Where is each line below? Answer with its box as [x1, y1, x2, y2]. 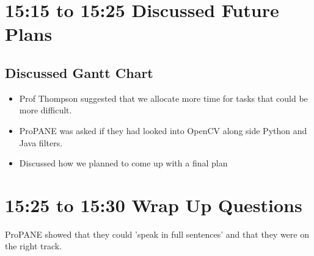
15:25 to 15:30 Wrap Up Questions [5, 192, 302, 217]
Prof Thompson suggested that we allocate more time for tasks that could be [19, 91, 308, 104]
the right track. [5, 240, 62, 252]
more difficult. [19, 104, 72, 116]
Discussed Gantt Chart [5, 63, 153, 82]
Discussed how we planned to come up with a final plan [19, 157, 228, 169]
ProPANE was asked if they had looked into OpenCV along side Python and [19, 124, 307, 137]
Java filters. [19, 136, 63, 149]
